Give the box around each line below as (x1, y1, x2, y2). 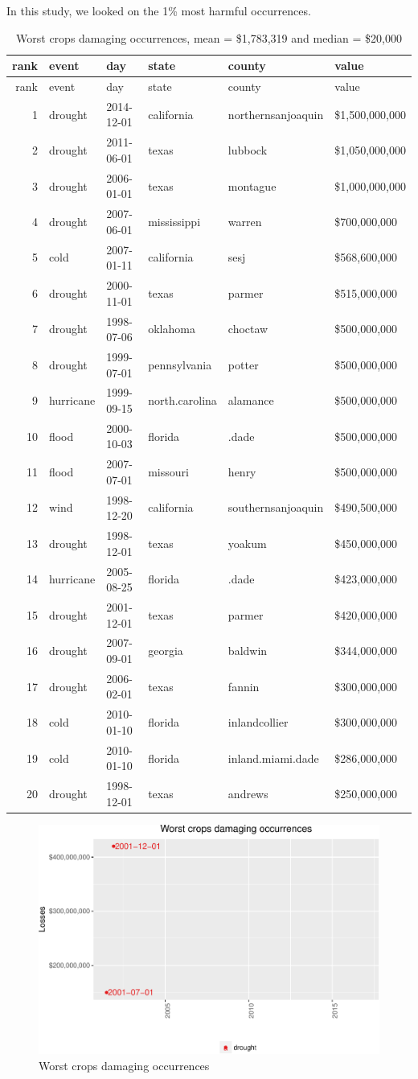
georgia (148, 642, 183, 659)
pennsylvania (148, 356, 212, 373)
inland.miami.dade (227, 749, 319, 766)
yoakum (227, 534, 267, 551)
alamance (227, 392, 274, 409)
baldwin (227, 642, 268, 659)
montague (227, 177, 277, 194)
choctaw (227, 320, 268, 337)
